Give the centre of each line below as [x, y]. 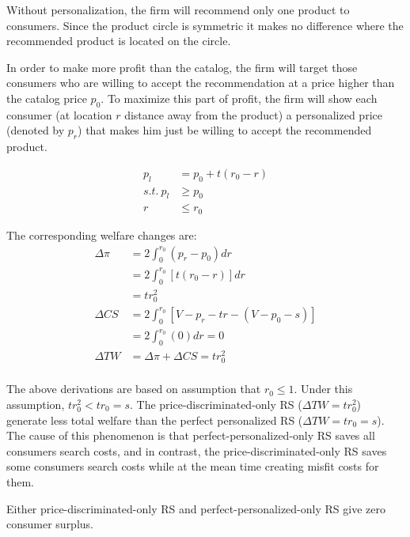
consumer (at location [59, 114]
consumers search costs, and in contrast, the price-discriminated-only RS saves [197, 450]
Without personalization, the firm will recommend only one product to [178, 9]
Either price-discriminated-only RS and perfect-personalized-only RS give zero [196, 508]
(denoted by [36, 130]
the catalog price [47, 98]
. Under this [323, 389]
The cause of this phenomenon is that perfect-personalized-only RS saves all [191, 435]
